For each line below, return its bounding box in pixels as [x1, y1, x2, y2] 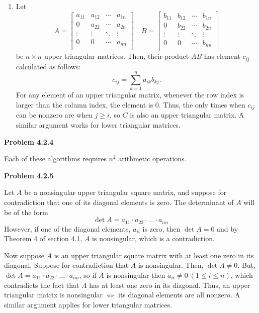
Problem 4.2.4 [4, 136, 54, 147]
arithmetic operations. [118, 153, 187, 164]
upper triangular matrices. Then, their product [44, 51, 189, 61]
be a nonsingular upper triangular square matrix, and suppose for [24, 187, 227, 197]
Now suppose [4, 250, 44, 260]
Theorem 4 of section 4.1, [4, 233, 82, 244]
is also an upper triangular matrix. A [130, 110, 244, 120]
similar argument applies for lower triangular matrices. [4, 299, 172, 309]
